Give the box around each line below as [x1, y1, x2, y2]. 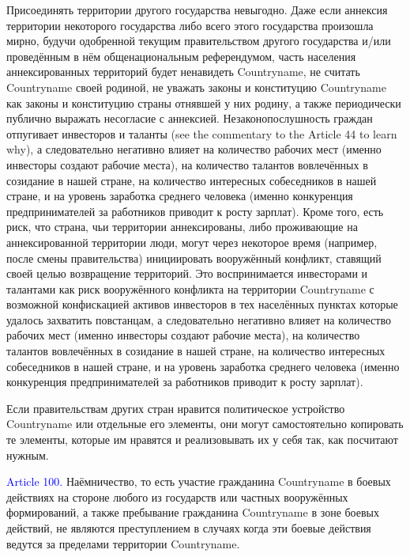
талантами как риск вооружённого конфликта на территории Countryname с [6, 280, 374, 297]
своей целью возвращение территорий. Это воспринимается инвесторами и [6, 265, 368, 282]
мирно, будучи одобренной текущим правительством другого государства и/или [6, 32, 391, 49]
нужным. [6, 446, 49, 463]
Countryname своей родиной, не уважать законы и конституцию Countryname [6, 78, 386, 95]
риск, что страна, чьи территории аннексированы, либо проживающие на [6, 218, 358, 235]
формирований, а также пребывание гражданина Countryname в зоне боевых [6, 504, 380, 521]
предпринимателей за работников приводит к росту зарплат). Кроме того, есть [6, 203, 384, 219]
